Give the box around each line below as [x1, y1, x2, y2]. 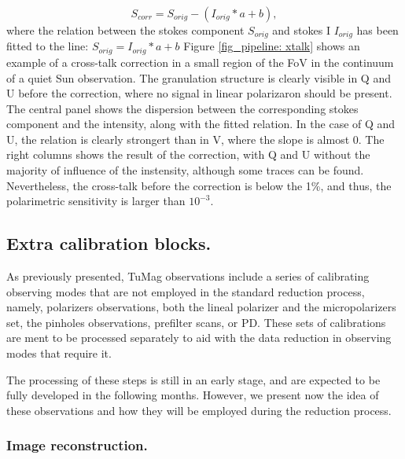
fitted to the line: [6, 38, 89, 54]
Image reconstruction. [6, 435, 148, 455]
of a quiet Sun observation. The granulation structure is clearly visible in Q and [6, 69, 391, 86]
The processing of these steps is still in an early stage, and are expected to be [6, 371, 381, 387]
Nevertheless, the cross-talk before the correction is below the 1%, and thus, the [6, 177, 392, 193]
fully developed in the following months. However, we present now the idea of [6, 387, 379, 403]
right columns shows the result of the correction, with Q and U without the [6, 146, 370, 163]
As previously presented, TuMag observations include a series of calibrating [6, 268, 370, 285]
